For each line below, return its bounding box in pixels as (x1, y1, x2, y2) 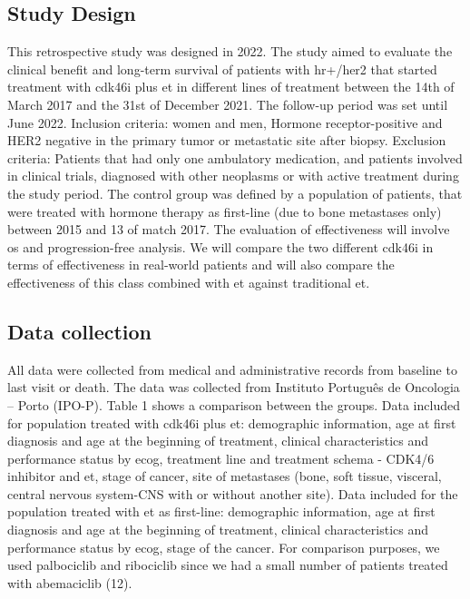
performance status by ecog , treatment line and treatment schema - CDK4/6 (7, 448, 435, 467)
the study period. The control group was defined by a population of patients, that (7, 183, 463, 202)
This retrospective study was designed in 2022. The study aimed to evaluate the (7, 42, 453, 61)
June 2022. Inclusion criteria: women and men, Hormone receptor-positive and (7, 113, 443, 132)
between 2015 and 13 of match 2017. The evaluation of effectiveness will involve (7, 220, 450, 239)
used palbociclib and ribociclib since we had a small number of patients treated (7, 555, 448, 574)
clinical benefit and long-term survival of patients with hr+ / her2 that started (7, 59, 437, 78)
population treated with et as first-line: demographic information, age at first (7, 502, 436, 521)
